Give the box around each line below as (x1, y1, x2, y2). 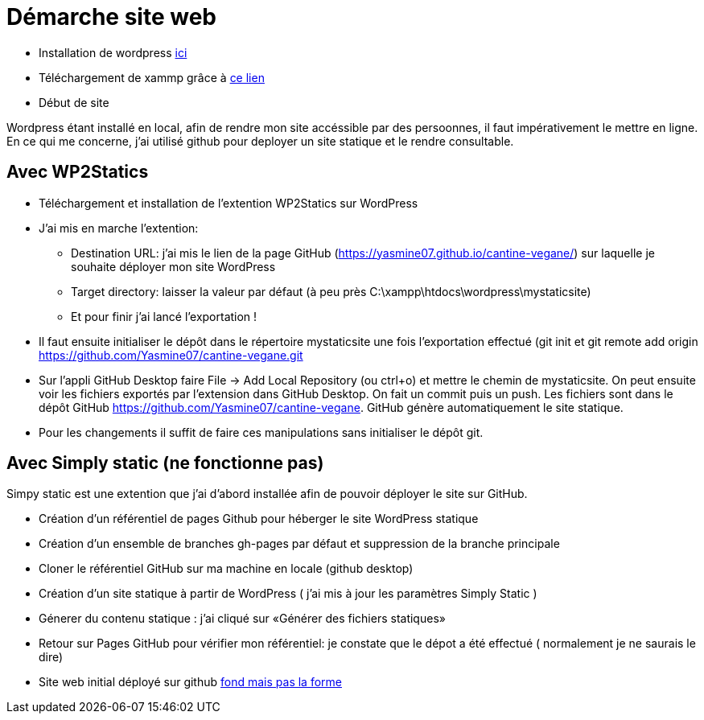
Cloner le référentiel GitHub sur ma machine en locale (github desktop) (39, 562, 414, 576)
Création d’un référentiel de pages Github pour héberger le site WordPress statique (39, 512, 479, 526)
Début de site (39, 95, 109, 109)
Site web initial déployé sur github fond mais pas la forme (39, 675, 342, 689)
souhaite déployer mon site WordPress (71, 259, 276, 274)
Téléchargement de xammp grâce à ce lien (39, 70, 265, 84)
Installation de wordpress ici (39, 45, 187, 60)
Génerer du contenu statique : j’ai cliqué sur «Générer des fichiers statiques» (39, 611, 446, 626)
